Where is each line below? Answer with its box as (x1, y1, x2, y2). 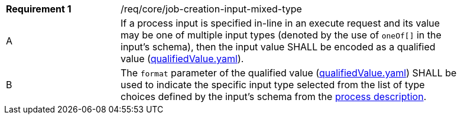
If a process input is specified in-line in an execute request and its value (121, 17, 440, 29)
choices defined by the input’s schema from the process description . (121, 91, 427, 102)
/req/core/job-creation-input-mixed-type (121, 3, 302, 15)
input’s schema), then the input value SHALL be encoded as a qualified (121, 41, 436, 53)
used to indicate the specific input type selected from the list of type (121, 79, 425, 91)
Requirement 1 (6, 3, 72, 15)
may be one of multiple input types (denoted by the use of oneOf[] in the (121, 29, 441, 41)
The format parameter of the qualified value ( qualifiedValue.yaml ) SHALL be (121, 67, 457, 79)
